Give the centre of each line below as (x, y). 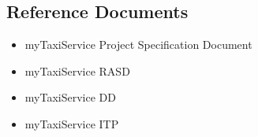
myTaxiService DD (70, 97)
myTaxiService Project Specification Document (138, 44)
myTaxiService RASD (77, 70)
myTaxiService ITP (72, 123)
